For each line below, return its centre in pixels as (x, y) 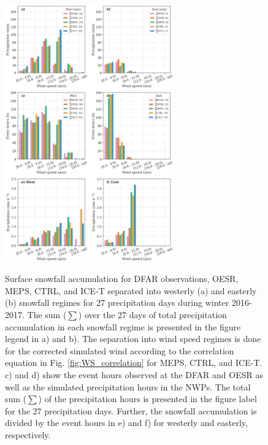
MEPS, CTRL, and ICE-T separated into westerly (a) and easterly (131, 290)
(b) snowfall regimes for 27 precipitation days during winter (117, 302)
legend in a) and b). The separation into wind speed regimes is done (133, 339)
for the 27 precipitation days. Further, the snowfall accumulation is (131, 410)
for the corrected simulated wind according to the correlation (120, 350)
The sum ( (47, 315)
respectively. (28, 435)
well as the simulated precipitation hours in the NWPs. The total (128, 386)
